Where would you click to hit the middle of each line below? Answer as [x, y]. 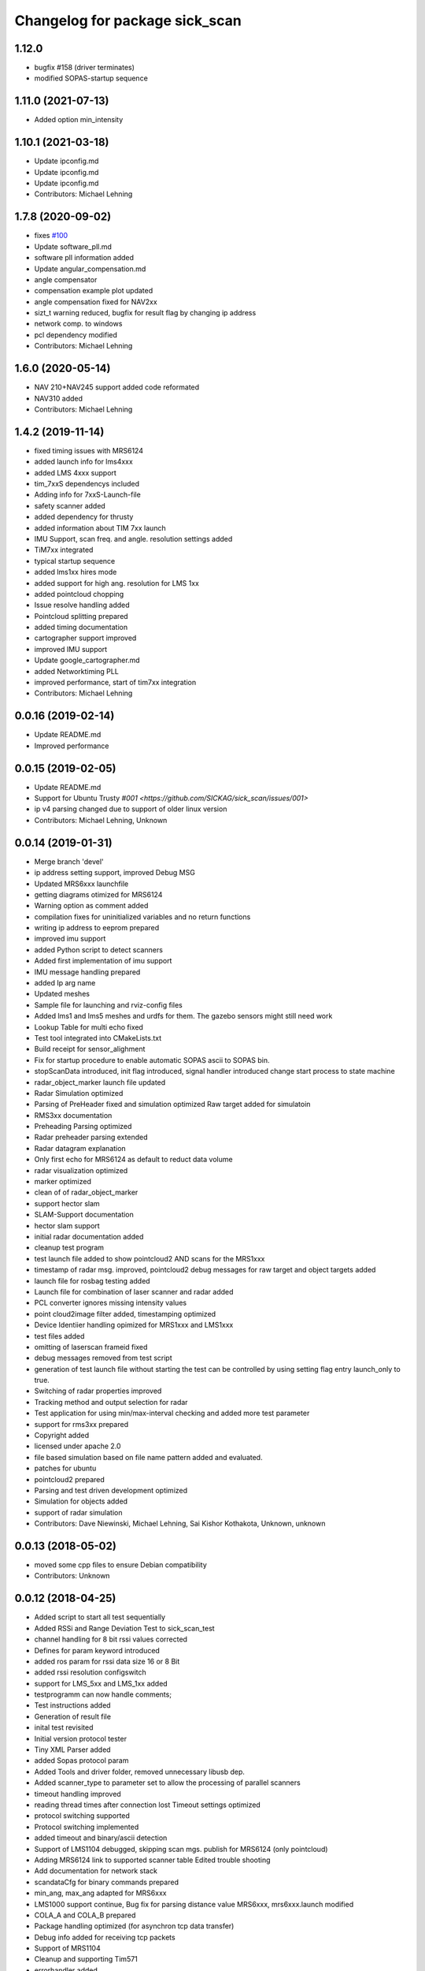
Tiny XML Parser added [72, 1749]
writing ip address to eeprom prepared [97, 928]
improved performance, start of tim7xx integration [115, 683]
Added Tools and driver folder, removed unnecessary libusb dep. [140, 1772]
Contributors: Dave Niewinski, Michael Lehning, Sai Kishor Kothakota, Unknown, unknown [180, 1524]
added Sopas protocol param [81, 1760]
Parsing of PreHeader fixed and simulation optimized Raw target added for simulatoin [172, 1105]
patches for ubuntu [65, 1468]
